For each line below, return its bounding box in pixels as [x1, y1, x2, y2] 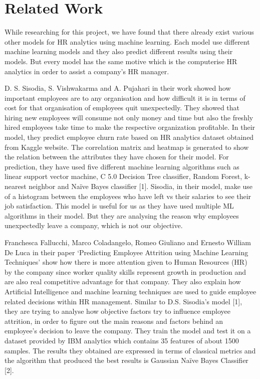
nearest [5, 181, 27, 192]
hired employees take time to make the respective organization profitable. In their [5, 122, 255, 132]
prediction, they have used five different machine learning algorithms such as [5, 161, 239, 171]
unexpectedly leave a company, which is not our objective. [5, 220, 183, 231]
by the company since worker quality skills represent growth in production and [5, 266, 246, 277]
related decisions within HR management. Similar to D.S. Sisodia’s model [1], [5, 296, 242, 306]
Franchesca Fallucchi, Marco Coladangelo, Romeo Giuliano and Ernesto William [5, 237, 251, 247]
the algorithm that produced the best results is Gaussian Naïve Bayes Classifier [5, 355, 248, 365]
